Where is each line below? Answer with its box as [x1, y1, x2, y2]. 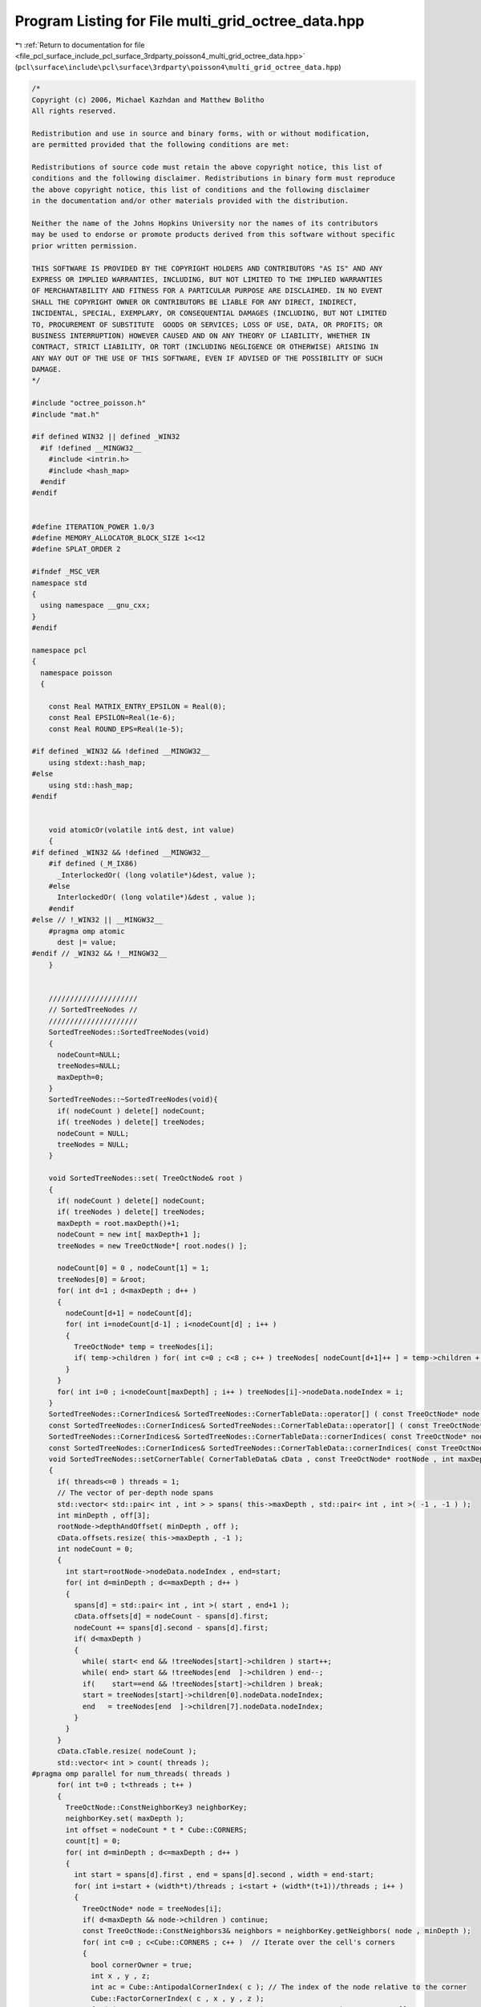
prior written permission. [31, 241, 138, 250]
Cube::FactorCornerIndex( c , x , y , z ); [91, 1993, 265, 2003]
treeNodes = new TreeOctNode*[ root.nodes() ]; [57, 1241, 248, 1250]
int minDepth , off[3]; [57, 1510, 151, 1520]
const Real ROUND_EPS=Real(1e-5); [48, 724, 184, 734]
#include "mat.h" [31, 409, 100, 419]
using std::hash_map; [48, 780, 134, 790]
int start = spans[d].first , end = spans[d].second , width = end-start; [73, 1871, 374, 1879]
